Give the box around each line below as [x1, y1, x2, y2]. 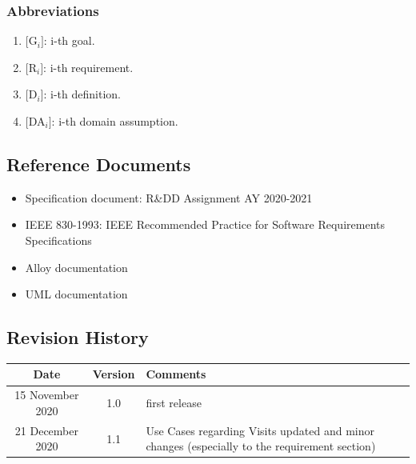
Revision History [6, 325, 149, 350]
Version [92, 366, 135, 382]
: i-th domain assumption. [51, 113, 178, 129]
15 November [14, 386, 79, 403]
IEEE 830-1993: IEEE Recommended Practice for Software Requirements [25, 216, 385, 233]
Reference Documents [6, 151, 191, 176]
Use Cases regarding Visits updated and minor [146, 422, 374, 438]
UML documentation [25, 286, 128, 302]
